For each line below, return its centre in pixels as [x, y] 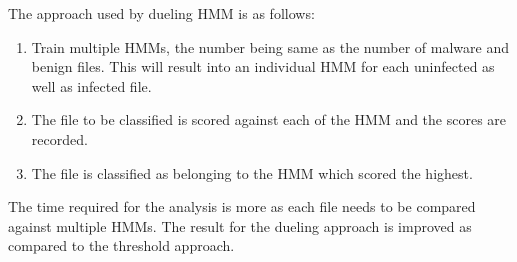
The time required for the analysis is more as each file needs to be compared [242, 206]
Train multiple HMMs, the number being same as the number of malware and [270, 46]
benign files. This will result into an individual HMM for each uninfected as [263, 66]
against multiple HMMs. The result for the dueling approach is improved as [240, 225]
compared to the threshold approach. [121, 245]
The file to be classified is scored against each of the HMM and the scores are [269, 119]
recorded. [59, 138]
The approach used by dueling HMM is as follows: [161, 13]
